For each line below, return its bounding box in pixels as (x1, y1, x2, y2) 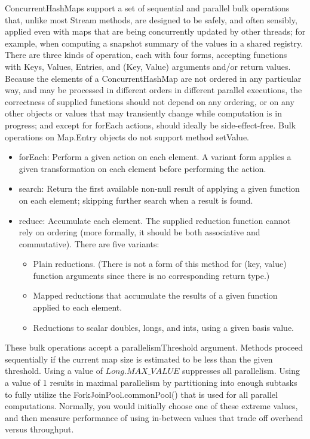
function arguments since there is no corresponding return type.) (33, 269, 270, 281)
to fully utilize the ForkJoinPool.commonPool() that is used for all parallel (5, 388, 278, 400)
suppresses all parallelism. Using (182, 364, 300, 377)
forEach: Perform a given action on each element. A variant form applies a (19, 151, 291, 163)
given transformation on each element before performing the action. (19, 162, 266, 174)
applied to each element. (33, 301, 122, 314)
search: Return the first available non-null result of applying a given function (19, 182, 300, 195)
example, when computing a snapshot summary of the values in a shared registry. (5, 36, 303, 49)
